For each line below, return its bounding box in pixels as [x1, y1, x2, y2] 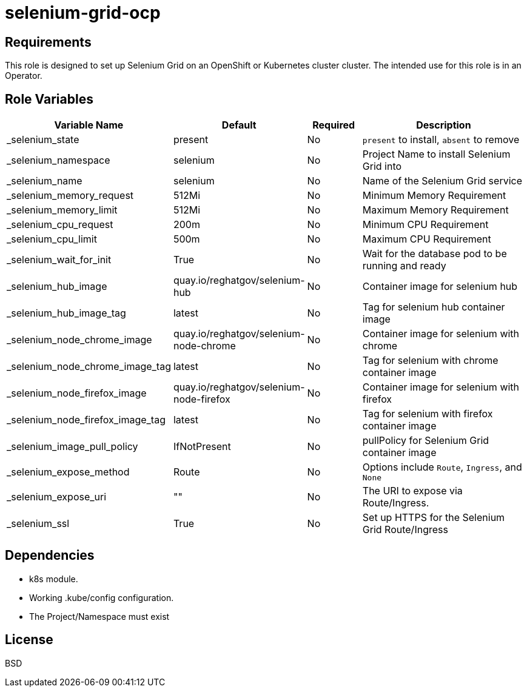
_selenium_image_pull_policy [7, 440, 138, 453]
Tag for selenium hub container [362, 301, 505, 314]
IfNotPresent [173, 440, 231, 453]
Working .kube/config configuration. [29, 592, 174, 603]
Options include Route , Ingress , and [362, 461, 522, 474]
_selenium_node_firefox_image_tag [7, 414, 166, 426]
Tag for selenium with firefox [362, 408, 493, 420]
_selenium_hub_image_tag [7, 307, 126, 320]
